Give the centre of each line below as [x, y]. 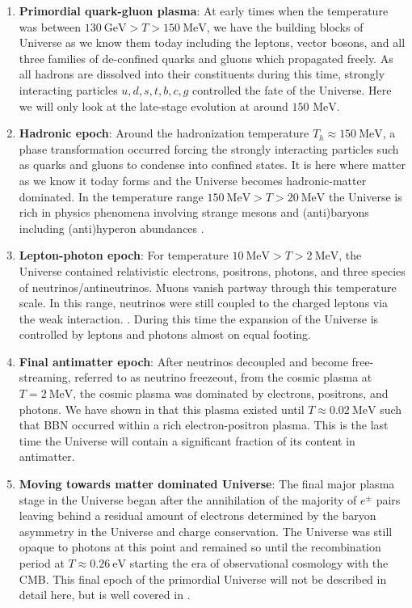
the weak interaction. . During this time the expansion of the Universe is [199, 318]
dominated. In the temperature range [111, 196]
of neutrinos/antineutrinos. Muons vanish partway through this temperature [208, 287]
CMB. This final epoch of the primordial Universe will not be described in [203, 578]
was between [50, 26]
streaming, [45, 377]
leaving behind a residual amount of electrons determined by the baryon [198, 515]
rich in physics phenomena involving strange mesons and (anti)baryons [194, 212]
